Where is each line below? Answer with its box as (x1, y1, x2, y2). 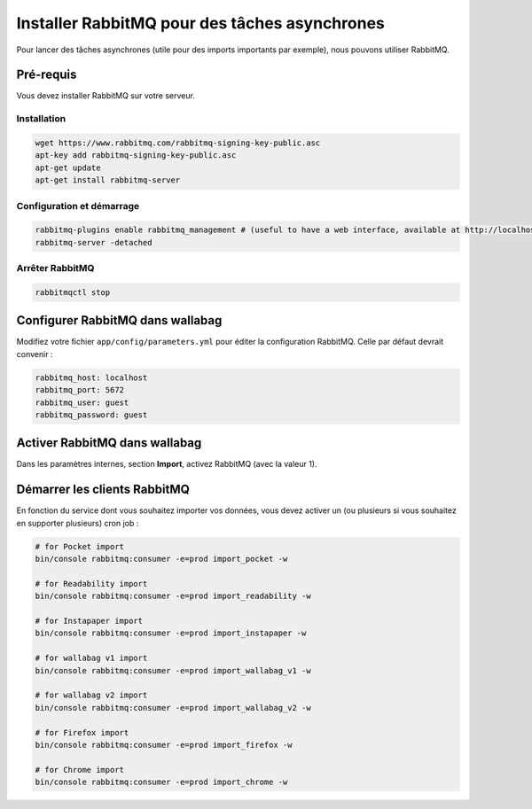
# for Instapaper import (35, 616, 144, 626)
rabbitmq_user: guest (35, 397, 129, 408)
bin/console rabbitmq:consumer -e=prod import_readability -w (35, 591, 311, 602)
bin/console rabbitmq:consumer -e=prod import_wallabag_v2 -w (35, 703, 311, 712)
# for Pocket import (35, 541, 124, 551)
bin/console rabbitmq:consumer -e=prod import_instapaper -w (35, 628, 307, 638)
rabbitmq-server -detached (35, 237, 153, 247)
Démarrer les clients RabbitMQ (16, 482, 191, 497)
